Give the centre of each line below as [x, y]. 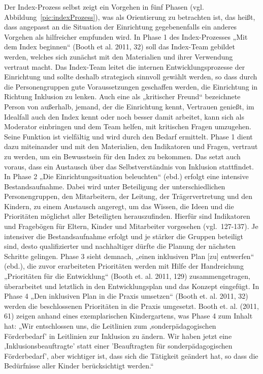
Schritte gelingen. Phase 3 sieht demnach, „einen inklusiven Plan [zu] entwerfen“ [129, 256]
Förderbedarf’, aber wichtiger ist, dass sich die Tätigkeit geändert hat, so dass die [131, 355]
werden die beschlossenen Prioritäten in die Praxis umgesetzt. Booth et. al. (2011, [131, 306]
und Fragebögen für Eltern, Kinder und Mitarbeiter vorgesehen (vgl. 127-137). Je [131, 226]
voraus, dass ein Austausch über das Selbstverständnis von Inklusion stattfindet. [129, 166]
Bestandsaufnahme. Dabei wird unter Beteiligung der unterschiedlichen [115, 186]
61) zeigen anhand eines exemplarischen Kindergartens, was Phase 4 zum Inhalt [128, 316]
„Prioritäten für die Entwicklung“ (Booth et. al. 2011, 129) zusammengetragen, [127, 276]
